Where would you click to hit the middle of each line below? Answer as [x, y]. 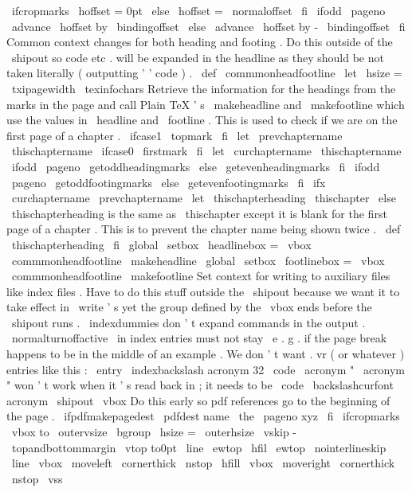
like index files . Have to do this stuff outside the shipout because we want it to [203, 291]
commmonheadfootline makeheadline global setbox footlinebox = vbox [198, 260]
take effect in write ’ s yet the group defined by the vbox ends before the [189, 307]
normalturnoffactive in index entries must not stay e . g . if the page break [199, 338]
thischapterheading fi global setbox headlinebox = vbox [161, 244]
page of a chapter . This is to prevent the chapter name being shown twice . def [204, 229]
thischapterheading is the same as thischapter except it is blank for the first [199, 213]
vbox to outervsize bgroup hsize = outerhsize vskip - [154, 432]
